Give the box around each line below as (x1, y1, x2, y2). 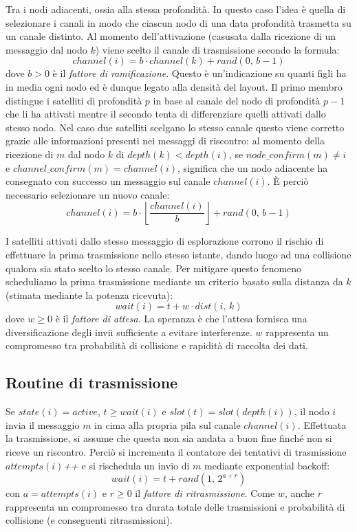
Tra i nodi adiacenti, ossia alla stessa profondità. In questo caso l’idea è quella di (6, 2, 346, 16)
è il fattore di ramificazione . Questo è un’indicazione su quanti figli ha (52, 66, 347, 80)
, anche (284, 486, 315, 500)
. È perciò (267, 174, 309, 188)
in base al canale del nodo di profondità (153, 93, 321, 107)
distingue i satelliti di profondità (6, 93, 142, 107)
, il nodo (294, 404, 329, 419)
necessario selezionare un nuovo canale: (6, 187, 170, 201)
